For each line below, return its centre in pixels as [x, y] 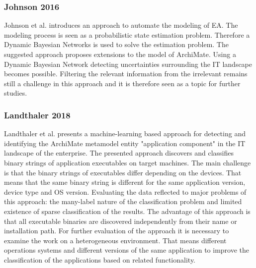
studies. [16, 93]
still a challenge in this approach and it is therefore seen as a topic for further [122, 83]
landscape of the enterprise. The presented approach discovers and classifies [119, 153]
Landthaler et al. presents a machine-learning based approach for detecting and [125, 134]
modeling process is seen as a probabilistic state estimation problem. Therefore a [127, 34]
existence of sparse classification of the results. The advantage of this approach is [127, 211]
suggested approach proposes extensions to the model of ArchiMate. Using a [120, 54]
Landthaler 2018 [37, 115]
